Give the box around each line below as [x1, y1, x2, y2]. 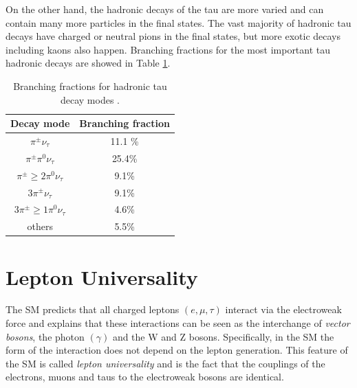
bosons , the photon [6, 329, 85, 343]
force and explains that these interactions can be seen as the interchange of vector [6, 316, 350, 330]
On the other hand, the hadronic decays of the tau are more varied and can [6, 2, 324, 16]
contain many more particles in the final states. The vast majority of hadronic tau [6, 15, 351, 30]
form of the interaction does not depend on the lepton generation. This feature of [6, 343, 348, 357]
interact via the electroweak [225, 302, 342, 317]
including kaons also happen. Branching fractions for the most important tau [6, 42, 331, 56]
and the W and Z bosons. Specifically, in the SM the [112, 329, 334, 343]
